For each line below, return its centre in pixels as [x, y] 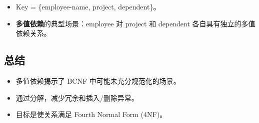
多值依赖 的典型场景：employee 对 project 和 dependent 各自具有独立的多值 [135, 23]
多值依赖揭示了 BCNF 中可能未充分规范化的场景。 [98, 80]
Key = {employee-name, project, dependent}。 [88, 6]
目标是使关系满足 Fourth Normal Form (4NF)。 [91, 114]
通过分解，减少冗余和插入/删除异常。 [77, 97]
